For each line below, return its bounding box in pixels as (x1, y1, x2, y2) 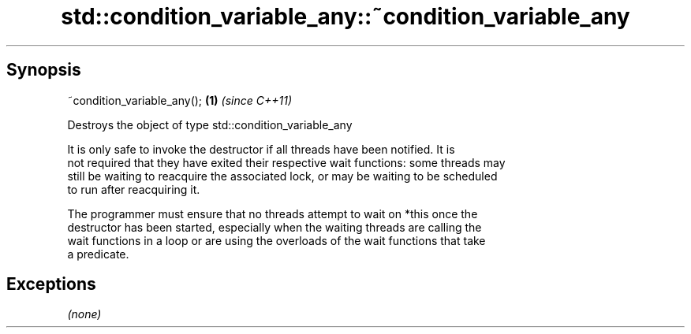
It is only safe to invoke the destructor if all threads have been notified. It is (67, 142, 455, 156)
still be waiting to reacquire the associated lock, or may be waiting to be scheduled (67, 169, 498, 183)
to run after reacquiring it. (67, 182, 200, 196)
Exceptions (6, 274, 96, 295)
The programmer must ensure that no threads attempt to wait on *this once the (67, 206, 478, 221)
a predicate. (67, 247, 129, 261)
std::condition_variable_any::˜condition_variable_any (61, 3, 630, 30)
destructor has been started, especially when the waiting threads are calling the (67, 220, 482, 234)
